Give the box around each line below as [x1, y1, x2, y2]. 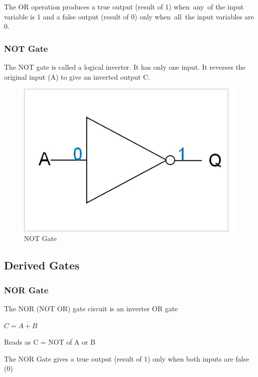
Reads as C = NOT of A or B [4, 337, 96, 347]
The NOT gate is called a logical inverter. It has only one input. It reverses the [4, 62, 246, 72]
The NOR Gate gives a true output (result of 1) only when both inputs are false [4, 353, 249, 364]
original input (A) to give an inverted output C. [4, 71, 150, 82]
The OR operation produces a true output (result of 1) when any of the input [4, 1, 244, 11]
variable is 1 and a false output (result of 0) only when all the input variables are [4, 11, 254, 21]
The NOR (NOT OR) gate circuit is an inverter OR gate [4, 303, 178, 313]
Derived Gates [4, 257, 80, 273]
